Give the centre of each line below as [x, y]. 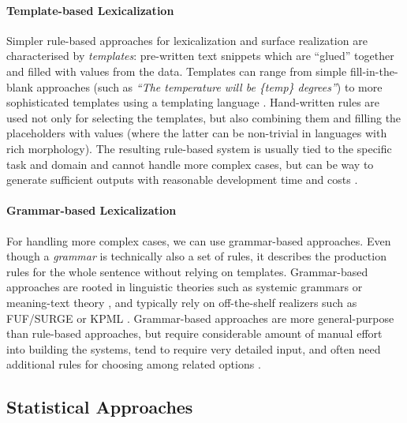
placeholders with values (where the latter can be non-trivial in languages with [197, 133]
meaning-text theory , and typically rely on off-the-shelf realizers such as [182, 302]
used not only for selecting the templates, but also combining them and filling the [204, 117]
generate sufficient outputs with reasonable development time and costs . [182, 180]
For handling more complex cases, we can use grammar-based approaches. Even [199, 240]
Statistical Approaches [100, 407]
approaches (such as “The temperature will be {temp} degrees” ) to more [209, 86]
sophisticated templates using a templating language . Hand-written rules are [193, 102]
